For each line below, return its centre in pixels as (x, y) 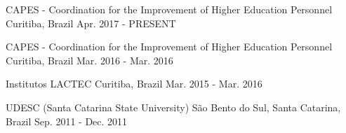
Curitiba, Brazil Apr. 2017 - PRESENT (91, 23)
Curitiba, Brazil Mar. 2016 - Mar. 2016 (89, 60)
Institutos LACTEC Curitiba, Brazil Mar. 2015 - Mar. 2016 (134, 84)
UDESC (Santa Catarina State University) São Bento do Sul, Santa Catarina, (173, 107)
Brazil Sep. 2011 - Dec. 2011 (67, 121)
